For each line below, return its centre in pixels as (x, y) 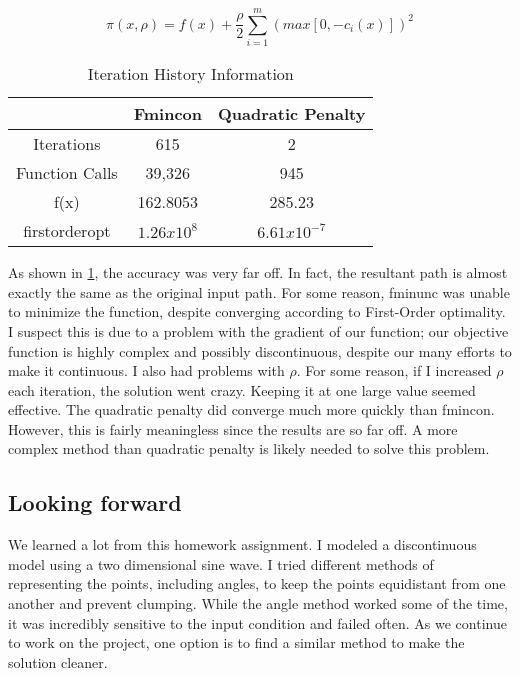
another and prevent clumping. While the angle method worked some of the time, (258, 603)
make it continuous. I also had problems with (146, 370)
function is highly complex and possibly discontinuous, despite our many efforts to (260, 350)
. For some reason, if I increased (394, 370)
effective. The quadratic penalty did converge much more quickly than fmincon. (251, 409)
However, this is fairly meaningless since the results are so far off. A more (233, 428)
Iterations (67, 144)
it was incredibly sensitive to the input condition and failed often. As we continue (257, 622)
